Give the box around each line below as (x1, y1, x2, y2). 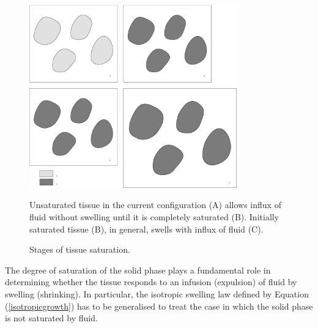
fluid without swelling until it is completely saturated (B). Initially (29, 210, 279, 223)
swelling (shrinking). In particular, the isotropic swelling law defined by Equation (5, 287, 309, 300)
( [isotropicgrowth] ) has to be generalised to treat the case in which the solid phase (5, 299, 313, 312)
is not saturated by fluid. (5, 311, 98, 324)
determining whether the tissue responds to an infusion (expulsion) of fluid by (5, 275, 297, 288)
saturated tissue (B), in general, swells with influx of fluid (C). (29, 222, 264, 235)
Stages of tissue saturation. (29, 243, 130, 256)
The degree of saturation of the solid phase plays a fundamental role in (5, 263, 271, 276)
